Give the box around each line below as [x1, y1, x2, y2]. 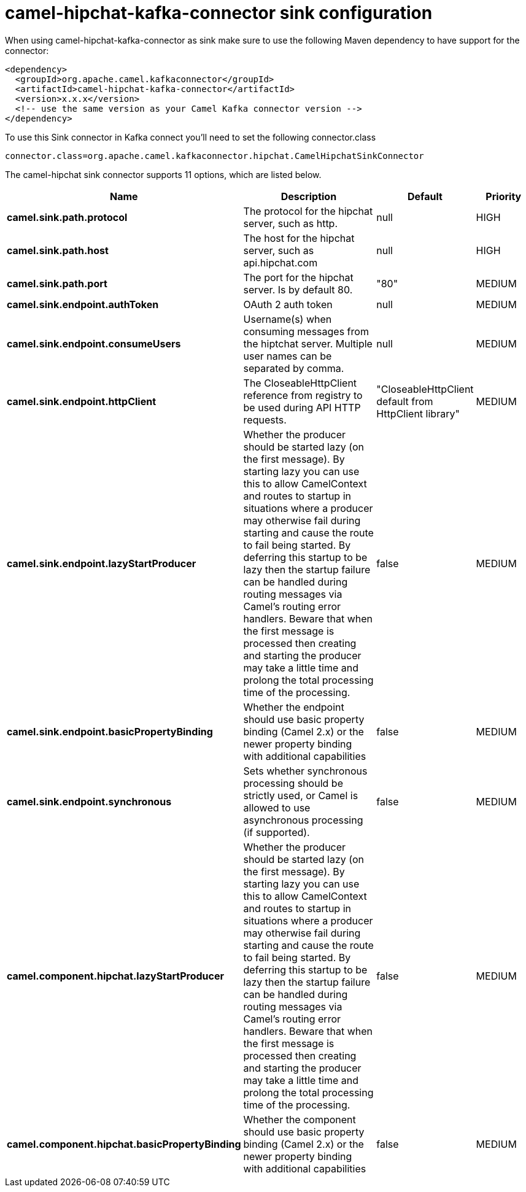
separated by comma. [243, 362, 344, 374]
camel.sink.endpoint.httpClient [7, 395, 156, 408]
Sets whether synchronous [243, 764, 368, 777]
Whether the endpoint [243, 700, 344, 713]
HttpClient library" [376, 407, 460, 420]
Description [280, 190, 337, 203]
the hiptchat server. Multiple [243, 337, 373, 350]
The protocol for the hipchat [243, 204, 373, 217]
